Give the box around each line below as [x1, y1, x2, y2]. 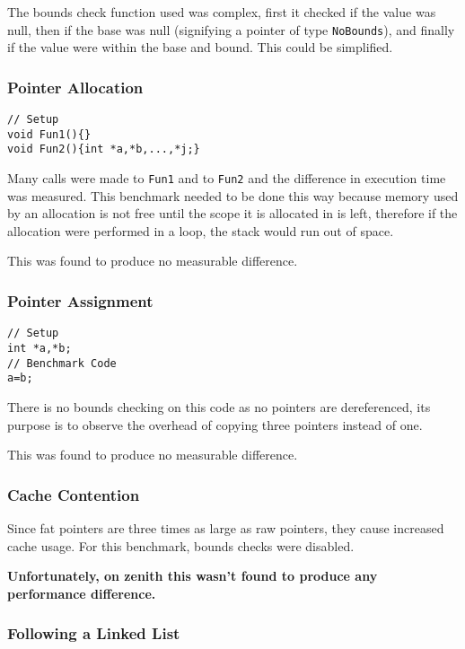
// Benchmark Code [7, 356, 117, 370]
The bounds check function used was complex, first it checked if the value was [7, 3, 436, 21]
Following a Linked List [7, 622, 180, 645]
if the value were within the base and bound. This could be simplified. [7, 38, 393, 57]
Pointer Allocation [7, 75, 144, 98]
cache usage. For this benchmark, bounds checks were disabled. [7, 536, 355, 555]
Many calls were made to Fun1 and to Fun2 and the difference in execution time [7, 169, 446, 188]
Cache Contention [7, 483, 140, 505]
